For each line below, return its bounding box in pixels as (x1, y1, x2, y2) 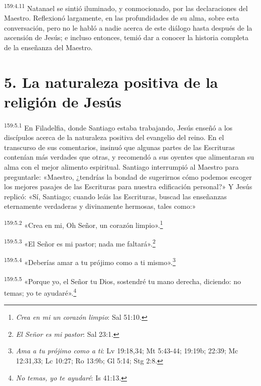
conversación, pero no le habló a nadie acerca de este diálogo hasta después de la (4, 22, 252, 33)
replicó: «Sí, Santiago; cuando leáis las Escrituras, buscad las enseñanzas (4, 191, 227, 201)
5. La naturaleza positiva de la (4, 71, 218, 92)
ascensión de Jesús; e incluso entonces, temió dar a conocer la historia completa (4, 32, 248, 43)
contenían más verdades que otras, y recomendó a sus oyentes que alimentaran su (4, 152, 254, 162)
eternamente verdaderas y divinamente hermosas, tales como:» (4, 201, 196, 211)
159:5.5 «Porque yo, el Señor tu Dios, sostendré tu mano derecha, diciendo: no (4, 274, 241, 286)
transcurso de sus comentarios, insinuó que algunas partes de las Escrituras (4, 142, 235, 152)
